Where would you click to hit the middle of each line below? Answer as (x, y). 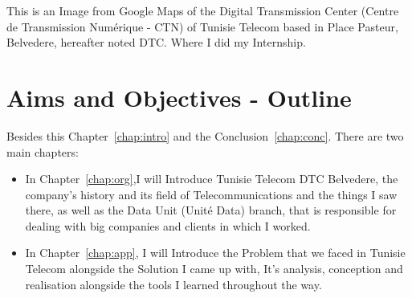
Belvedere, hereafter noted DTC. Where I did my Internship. (156, 42)
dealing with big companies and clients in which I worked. (168, 225)
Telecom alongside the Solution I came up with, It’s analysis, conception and (214, 269)
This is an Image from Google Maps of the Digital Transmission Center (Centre (203, 10)
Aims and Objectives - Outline (179, 97)
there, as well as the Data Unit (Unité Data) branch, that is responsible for (211, 210)
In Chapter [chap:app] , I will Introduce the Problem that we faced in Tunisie (215, 253)
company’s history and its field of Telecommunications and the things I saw (211, 194)
